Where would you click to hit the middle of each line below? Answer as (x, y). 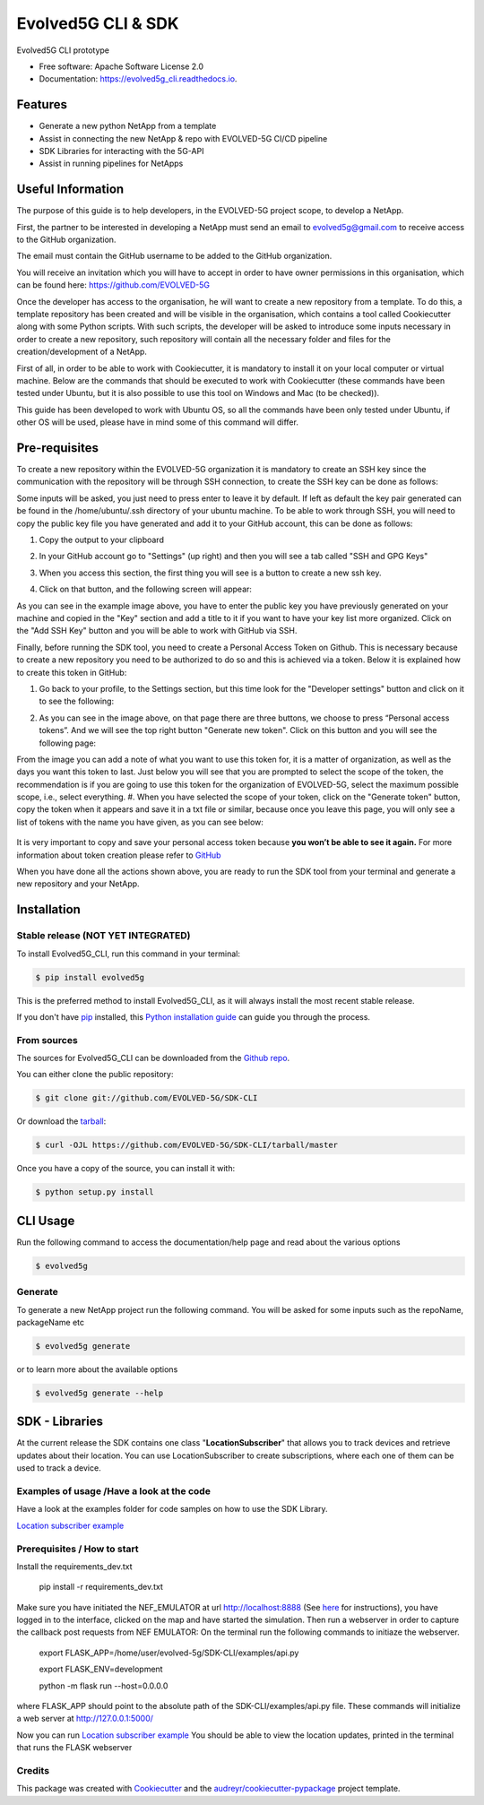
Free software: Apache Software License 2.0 (121, 66)
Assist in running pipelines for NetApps (111, 164)
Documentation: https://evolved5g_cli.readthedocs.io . (138, 79)
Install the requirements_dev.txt (74, 1566)
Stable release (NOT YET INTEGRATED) (104, 936)
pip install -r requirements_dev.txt (101, 1587)
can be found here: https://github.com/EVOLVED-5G (113, 285)
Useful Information (70, 190)
